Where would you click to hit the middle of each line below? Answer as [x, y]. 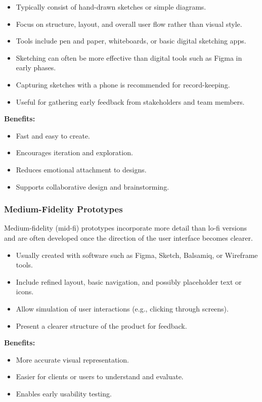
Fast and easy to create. [53, 135]
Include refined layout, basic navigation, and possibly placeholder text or [129, 281]
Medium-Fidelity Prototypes [63, 209]
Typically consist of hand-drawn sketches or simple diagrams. [111, 7]
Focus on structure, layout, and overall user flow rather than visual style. [129, 24]
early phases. [36, 68]
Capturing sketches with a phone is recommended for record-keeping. [123, 84]
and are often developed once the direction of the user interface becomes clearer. [128, 237]
